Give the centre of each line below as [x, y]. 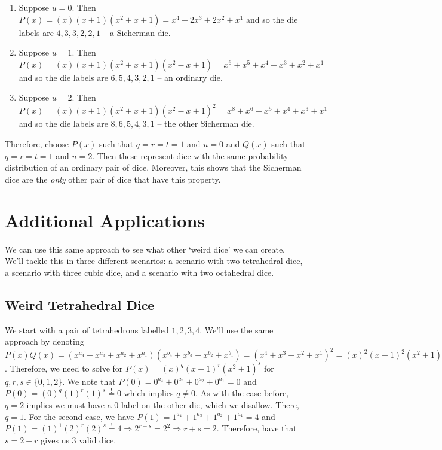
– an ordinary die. [190, 77]
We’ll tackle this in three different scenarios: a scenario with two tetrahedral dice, [154, 261]
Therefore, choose [37, 144]
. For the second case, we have [79, 416]
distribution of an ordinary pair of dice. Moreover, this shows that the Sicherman [153, 167]
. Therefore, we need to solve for [64, 368]
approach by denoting [44, 341]
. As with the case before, [242, 393]
